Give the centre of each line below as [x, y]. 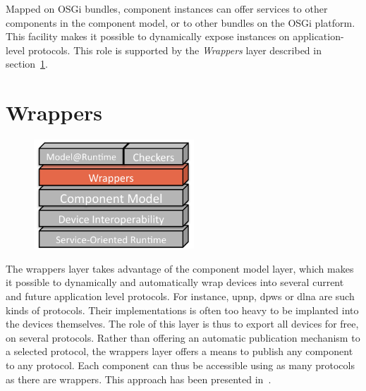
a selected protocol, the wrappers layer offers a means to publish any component [179, 351]
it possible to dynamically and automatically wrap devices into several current [175, 282]
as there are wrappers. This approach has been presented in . [139, 379]
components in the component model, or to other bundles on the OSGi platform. [181, 22]
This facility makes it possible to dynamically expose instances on [148, 36]
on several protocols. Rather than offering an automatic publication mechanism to [183, 337]
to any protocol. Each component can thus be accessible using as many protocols [180, 365]
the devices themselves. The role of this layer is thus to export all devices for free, [182, 324]
